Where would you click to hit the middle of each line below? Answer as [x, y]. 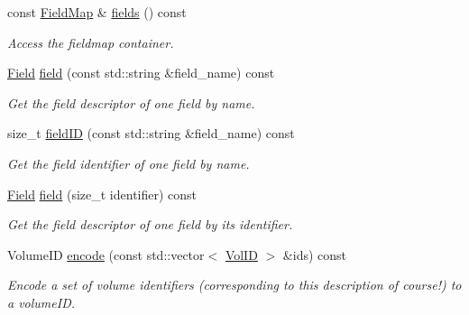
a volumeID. [41, 302]
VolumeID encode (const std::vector [106, 254]
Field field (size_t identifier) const [102, 194]
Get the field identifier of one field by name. [129, 163]
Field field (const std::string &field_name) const [141, 73]
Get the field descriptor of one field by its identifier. [150, 224]
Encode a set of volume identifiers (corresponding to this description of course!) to [234, 285]
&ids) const [315, 254]
